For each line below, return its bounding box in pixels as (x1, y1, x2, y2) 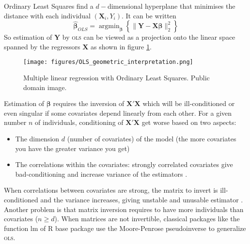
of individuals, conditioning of (35, 117, 124, 127)
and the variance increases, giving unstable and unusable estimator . (40, 194, 243, 204)
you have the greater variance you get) (15, 143, 130, 153)
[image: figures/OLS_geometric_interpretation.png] (23, 59, 193, 66)
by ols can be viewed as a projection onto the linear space (62, 32, 235, 42)
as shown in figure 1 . (91, 41, 152, 51)
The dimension (15, 134, 60, 143)
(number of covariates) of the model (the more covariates (67, 134, 236, 143)
